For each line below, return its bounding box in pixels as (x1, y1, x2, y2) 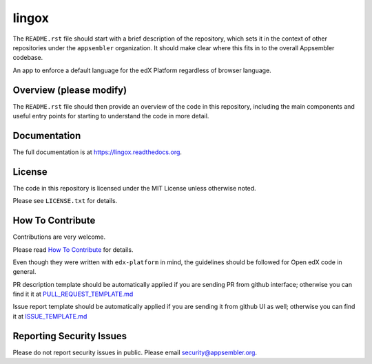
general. (12, 268, 37, 276)
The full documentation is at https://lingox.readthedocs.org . (12, 148, 183, 156)
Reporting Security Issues (12, 330, 127, 342)
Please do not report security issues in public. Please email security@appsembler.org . (12, 348, 258, 356)
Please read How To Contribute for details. (12, 245, 134, 254)
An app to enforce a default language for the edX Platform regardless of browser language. (12, 66, 271, 74)
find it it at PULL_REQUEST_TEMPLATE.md (12, 290, 134, 299)
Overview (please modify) (12, 84, 127, 96)
